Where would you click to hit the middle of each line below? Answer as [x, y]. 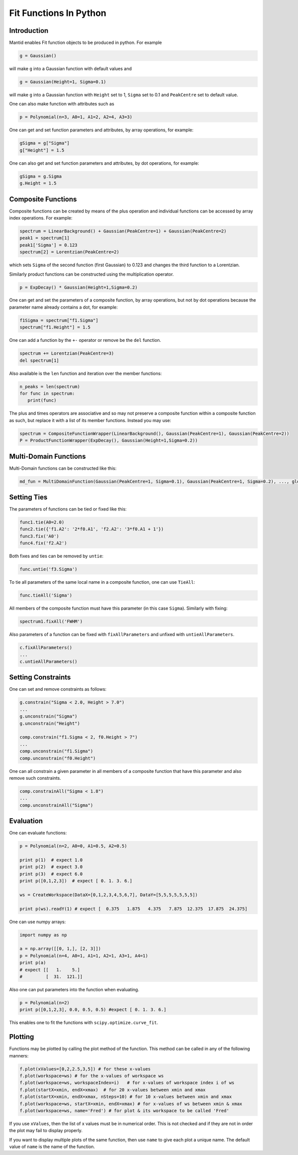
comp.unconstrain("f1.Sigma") [56, 751]
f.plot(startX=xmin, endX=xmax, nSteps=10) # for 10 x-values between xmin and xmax [126, 1097]
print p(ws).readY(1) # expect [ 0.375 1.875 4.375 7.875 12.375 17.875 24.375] [134, 909]
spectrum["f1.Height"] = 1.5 [55, 327]
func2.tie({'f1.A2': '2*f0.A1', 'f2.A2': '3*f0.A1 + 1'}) [92, 529]
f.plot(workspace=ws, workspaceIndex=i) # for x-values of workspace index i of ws [127, 1083]
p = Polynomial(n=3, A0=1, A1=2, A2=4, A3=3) [76, 117]
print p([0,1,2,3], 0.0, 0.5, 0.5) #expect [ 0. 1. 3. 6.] [93, 1010]
